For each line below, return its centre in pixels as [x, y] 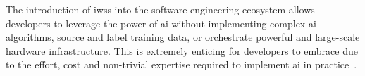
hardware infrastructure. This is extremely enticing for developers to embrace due [182, 50]
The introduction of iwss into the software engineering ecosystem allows [160, 9]
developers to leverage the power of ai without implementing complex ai [161, 23]
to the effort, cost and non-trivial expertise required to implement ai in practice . [181, 64]
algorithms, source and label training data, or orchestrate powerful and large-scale [183, 37]
